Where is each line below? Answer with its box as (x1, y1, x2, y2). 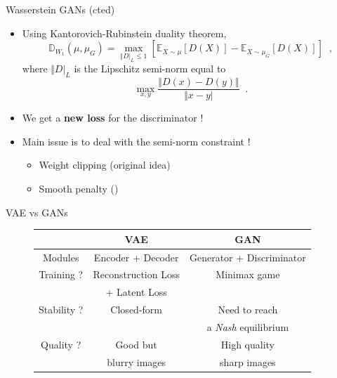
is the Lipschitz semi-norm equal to (74, 61, 226, 76)
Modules (42, 249, 79, 264)
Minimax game (216, 267, 280, 282)
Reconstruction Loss (93, 267, 180, 282)
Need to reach (218, 302, 278, 317)
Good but (115, 337, 157, 351)
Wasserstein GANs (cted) (6, 2, 115, 16)
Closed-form (110, 302, 162, 317)
